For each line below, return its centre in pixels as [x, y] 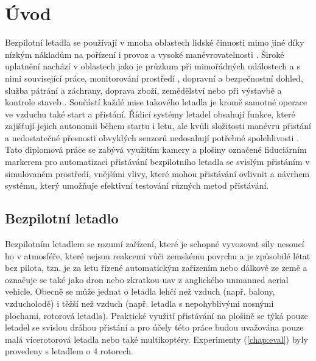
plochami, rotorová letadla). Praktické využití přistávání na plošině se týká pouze [156, 315]
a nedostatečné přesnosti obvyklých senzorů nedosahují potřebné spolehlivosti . [152, 137]
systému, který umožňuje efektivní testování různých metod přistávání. [137, 185]
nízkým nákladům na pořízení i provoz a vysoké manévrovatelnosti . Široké [145, 54]
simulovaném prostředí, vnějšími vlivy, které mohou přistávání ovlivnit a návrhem [157, 173]
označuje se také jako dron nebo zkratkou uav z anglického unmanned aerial [147, 279]
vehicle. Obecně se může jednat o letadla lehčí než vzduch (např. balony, [140, 291]
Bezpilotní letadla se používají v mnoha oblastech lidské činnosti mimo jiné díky [155, 42]
